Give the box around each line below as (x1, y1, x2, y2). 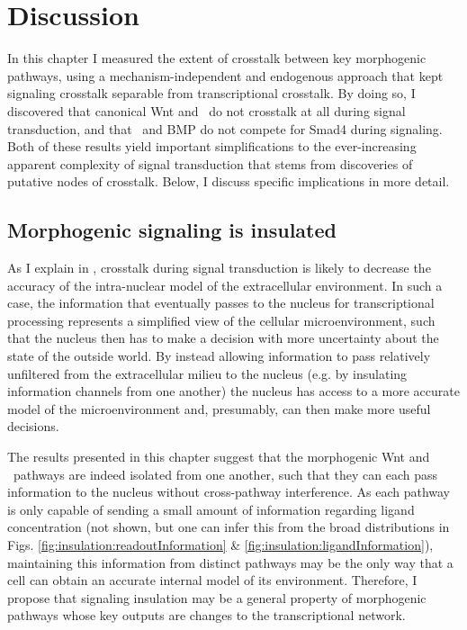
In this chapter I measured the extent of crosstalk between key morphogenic (7, 49, 427, 67)
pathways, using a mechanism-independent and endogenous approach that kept (7, 66, 444, 85)
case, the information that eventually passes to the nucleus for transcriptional (7, 293, 435, 312)
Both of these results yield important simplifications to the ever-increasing (7, 137, 417, 156)
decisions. (7, 417, 59, 436)
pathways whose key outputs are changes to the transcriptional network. (7, 606, 406, 625)
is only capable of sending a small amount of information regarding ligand (7, 499, 415, 518)
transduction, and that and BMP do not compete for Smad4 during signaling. (7, 119, 443, 138)
